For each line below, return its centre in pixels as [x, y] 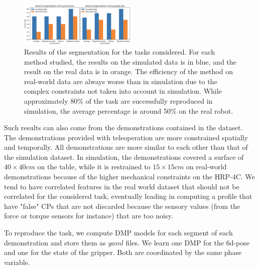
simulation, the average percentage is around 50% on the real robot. [129, 110]
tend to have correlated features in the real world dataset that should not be [122, 186]
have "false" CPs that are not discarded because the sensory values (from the [122, 206]
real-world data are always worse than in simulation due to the [121, 81]
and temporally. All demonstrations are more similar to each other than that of [126, 147]
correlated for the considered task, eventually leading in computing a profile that [128, 196]
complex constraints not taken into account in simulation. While [123, 91]
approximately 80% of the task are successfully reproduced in [118, 100]
